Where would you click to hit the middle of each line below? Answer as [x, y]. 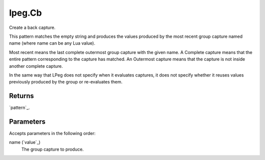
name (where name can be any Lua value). [52, 43]
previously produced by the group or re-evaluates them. [66, 82]
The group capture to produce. [53, 149]
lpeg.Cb [26, 13]
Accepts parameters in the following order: [52, 133]
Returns [22, 96]
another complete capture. [36, 66]
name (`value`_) [25, 142]
